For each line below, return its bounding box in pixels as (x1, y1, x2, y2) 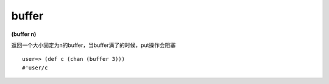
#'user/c (22, 64, 48, 71)
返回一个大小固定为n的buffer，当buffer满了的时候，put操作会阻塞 (11, 41, 176, 49)
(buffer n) (11, 30, 37, 38)
